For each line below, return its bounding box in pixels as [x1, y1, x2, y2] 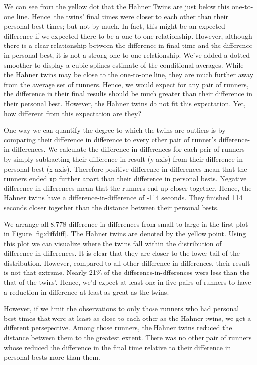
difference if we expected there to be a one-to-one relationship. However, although [4, 30, 252, 41]
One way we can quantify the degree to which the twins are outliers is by [4, 125, 226, 135]
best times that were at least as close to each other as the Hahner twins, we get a [4, 313, 251, 323]
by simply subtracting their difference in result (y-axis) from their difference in [4, 153, 243, 164]
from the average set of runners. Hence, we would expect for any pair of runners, [4, 79, 249, 89]
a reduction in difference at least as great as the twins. [4, 286, 169, 297]
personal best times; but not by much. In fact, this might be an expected [4, 21, 225, 31]
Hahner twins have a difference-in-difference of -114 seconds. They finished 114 [4, 192, 243, 203]
